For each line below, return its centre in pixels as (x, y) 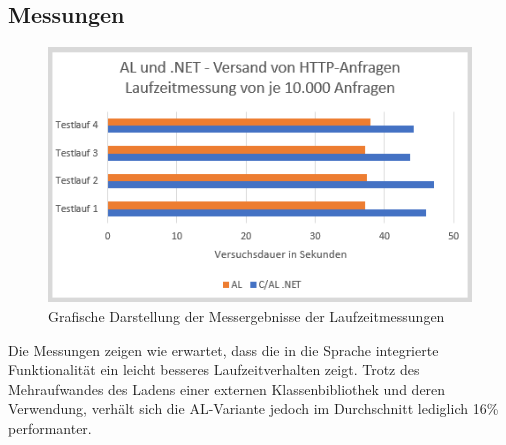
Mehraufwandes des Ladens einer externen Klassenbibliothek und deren (227, 388)
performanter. (50, 428)
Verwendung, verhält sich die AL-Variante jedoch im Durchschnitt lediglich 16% (253, 408)
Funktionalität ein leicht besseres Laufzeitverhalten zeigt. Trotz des (214, 369)
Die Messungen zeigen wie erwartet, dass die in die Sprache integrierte (223, 349)
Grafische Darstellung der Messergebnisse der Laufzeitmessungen (246, 316)
